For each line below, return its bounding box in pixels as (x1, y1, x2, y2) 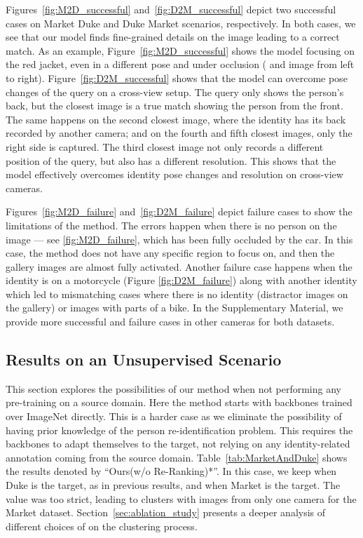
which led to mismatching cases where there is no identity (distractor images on (6, 286, 348, 301)
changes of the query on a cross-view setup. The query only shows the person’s (6, 84, 344, 99)
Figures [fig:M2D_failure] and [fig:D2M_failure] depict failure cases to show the (6, 204, 352, 219)
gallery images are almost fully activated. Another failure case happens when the (6, 259, 352, 274)
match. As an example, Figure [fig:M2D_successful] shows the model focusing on (6, 43, 355, 58)
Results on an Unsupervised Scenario (6, 349, 282, 370)
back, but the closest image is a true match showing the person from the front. (6, 98, 343, 113)
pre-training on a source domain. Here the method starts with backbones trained (6, 395, 352, 410)
